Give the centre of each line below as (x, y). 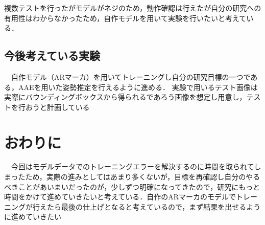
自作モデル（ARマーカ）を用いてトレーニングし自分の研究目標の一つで (131, 76)
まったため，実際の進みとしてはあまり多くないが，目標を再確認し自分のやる (132, 177)
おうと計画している (57, 107)
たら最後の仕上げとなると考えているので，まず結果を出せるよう (154, 206)
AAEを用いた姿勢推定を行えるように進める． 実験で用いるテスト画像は (138, 87)
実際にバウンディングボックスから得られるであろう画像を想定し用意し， (125, 97)
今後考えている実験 (52, 55)
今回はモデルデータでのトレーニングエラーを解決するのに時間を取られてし (136, 166)
